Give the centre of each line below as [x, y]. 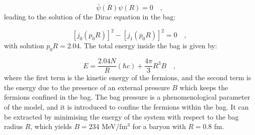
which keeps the [204, 87]
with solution [24, 46]
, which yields [51, 126]
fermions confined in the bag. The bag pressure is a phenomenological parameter [127, 97]
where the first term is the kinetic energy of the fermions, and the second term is [128, 77]
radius [13, 126]
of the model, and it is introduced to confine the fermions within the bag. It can [127, 106]
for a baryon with [159, 126]
